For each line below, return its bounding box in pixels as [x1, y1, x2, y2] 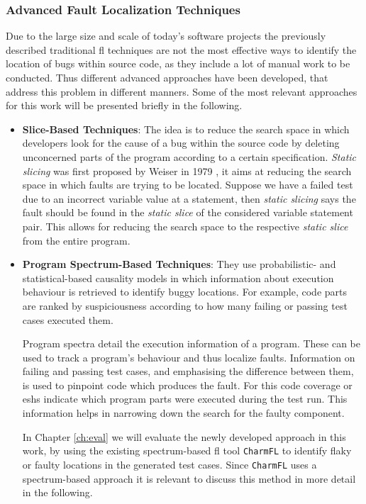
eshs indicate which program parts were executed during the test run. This [22, 391, 348, 406]
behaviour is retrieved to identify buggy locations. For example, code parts [22, 284, 348, 299]
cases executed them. [22, 312, 113, 327]
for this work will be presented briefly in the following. [6, 98, 243, 113]
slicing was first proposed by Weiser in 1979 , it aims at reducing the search [22, 163, 352, 178]
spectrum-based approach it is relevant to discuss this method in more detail [22, 471, 356, 486]
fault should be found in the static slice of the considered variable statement [22, 205, 353, 220]
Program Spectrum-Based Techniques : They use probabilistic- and [22, 257, 336, 271]
